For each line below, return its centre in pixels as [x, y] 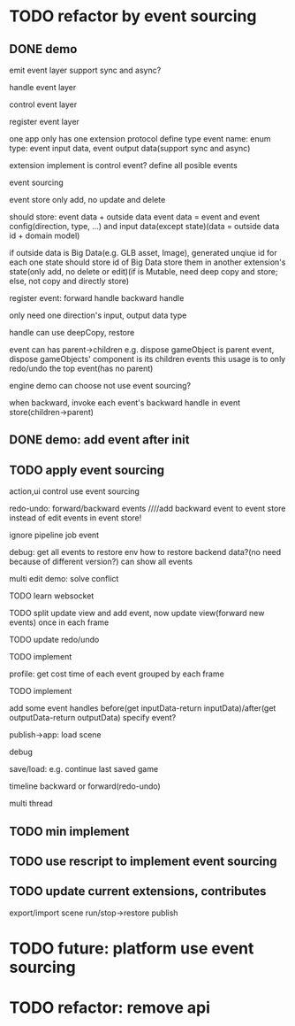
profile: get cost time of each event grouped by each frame [117, 674]
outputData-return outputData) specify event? [93, 718]
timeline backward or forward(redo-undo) [85, 786]
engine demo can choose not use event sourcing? [100, 386]
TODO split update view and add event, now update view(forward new [137, 613]
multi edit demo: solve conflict [64, 579]
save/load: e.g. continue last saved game [84, 769]
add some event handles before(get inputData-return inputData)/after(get [143, 708]
